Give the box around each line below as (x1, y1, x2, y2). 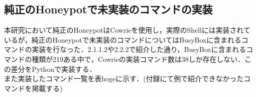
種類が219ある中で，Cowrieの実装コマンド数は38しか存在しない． (31, 53, 245, 64)
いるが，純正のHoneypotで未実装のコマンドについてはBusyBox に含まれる (4, 34, 242, 45)
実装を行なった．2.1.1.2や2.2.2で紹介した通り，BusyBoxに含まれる (31, 44, 246, 54)
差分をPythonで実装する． (10, 63, 96, 74)
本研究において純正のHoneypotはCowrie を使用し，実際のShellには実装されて (4, 25, 251, 35)
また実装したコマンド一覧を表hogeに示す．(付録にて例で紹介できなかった (4, 73, 244, 84)
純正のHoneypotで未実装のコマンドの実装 (4, 1, 213, 17)
